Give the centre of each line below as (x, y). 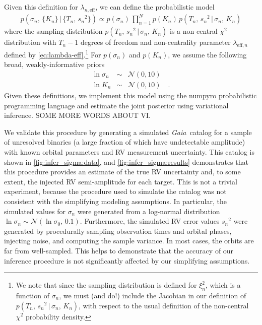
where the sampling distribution (53, 31)
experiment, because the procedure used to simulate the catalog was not (115, 191)
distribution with (30, 42)
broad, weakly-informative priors (54, 64)
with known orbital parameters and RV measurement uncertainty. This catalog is (129, 152)
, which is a (223, 285)
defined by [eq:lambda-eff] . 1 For (53, 54)
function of (32, 295)
